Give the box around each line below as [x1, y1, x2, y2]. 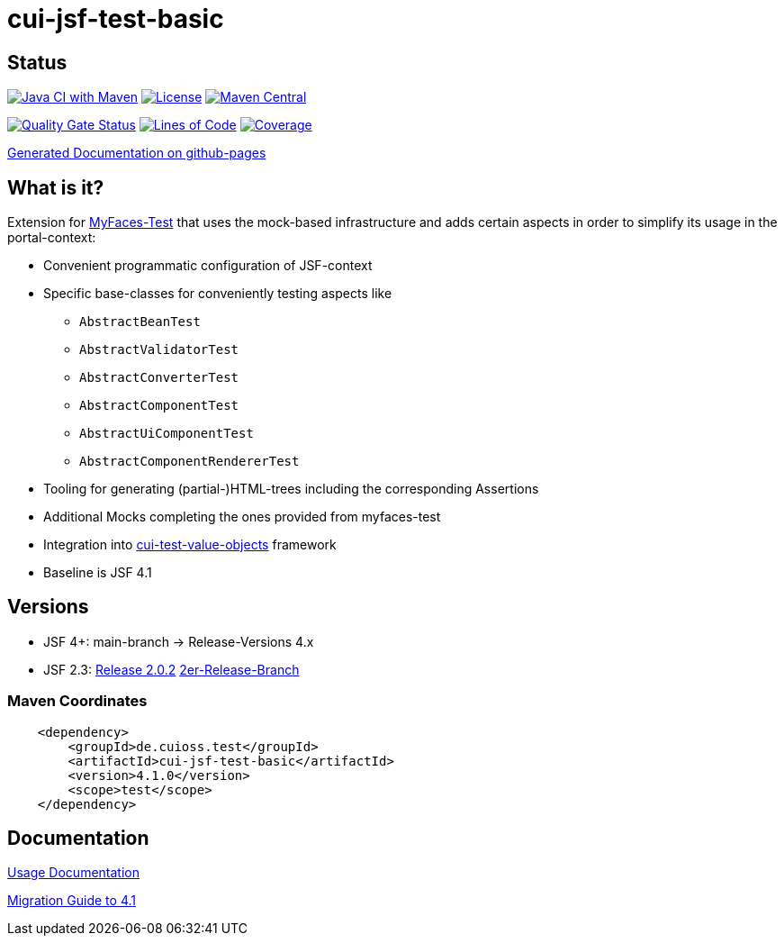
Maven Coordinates [7, 692, 148, 711]
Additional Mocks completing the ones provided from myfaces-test [43, 509, 441, 525]
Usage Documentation [7, 865, 140, 881]
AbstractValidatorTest [79, 342, 239, 358]
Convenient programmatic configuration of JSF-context [43, 258, 373, 274]
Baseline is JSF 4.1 [43, 565, 152, 581]
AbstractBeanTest [79, 314, 201, 330]
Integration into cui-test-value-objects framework [43, 537, 337, 553]
